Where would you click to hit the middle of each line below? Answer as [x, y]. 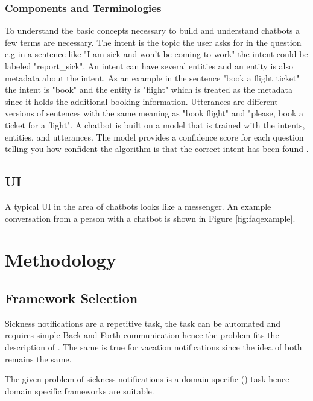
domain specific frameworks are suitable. [80, 390]
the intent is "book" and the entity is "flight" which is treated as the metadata [149, 90]
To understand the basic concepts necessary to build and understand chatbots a [153, 30]
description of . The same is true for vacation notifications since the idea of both [153, 346]
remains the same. [38, 358]
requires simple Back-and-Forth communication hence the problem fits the [142, 335]
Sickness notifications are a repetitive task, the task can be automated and [143, 323]
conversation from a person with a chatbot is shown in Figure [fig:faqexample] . [150, 218]
